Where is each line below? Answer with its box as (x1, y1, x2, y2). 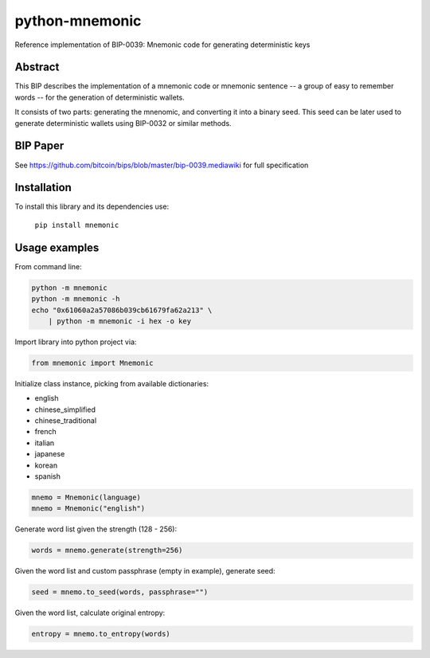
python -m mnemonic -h (31, 295, 120, 304)
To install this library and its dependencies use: (14, 202, 170, 211)
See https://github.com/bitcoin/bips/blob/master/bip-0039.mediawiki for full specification (14, 160, 309, 170)
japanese (34, 449, 65, 459)
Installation (14, 181, 72, 194)
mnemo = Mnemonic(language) (31, 492, 141, 502)
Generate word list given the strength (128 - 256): (14, 524, 178, 534)
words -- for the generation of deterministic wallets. (14, 92, 185, 102)
